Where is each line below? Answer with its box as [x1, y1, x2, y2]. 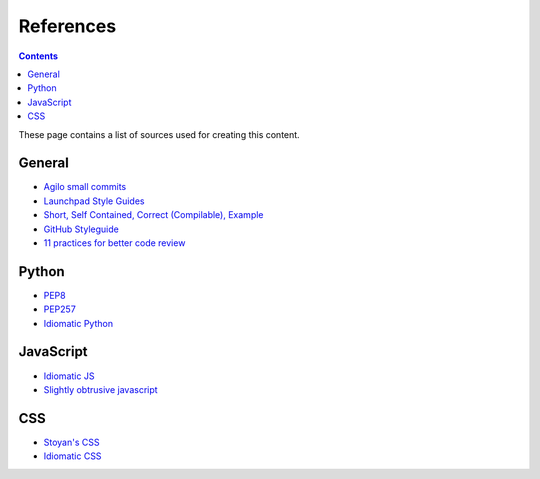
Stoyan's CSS [43, 436, 100, 448]
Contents [18, 50, 59, 62]
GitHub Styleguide [43, 223, 119, 235]
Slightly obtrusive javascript [43, 383, 159, 395]
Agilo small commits [43, 181, 127, 193]
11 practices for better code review [43, 236, 186, 249]
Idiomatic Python [43, 317, 114, 329]
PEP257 [43, 303, 77, 315]
